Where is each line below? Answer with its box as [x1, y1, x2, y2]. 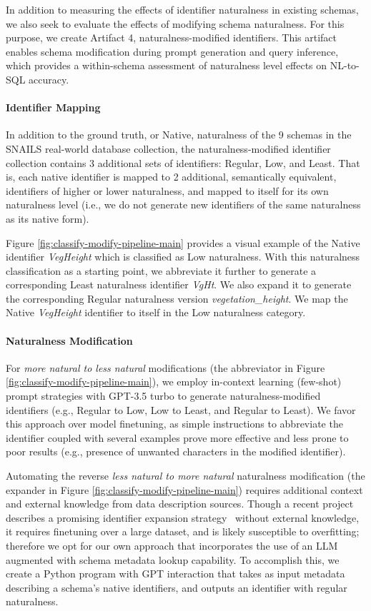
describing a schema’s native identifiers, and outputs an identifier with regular [6, 580, 347, 595]
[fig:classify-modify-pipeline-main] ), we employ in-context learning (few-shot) [6, 374, 342, 389]
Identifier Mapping [6, 100, 101, 115]
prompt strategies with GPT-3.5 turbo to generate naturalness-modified [6, 388, 321, 403]
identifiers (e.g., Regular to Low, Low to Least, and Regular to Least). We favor [6, 402, 356, 417]
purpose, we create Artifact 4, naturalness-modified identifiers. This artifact [6, 30, 337, 45]
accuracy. [29, 71, 69, 86]
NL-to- [330, 58, 360, 73]
